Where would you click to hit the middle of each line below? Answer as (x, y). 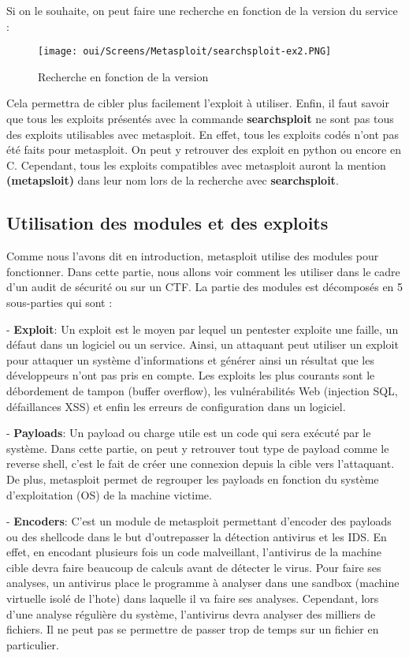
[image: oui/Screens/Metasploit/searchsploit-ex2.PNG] (185, 52)
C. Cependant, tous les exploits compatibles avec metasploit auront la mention (196, 164)
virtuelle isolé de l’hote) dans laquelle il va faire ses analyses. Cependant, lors (193, 598)
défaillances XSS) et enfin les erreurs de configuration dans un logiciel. (176, 406)
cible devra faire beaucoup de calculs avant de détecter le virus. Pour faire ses (194, 567)
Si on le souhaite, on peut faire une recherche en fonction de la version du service (202, 10)
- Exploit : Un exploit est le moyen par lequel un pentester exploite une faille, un (203, 329)
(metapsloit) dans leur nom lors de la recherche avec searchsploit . (173, 180)
